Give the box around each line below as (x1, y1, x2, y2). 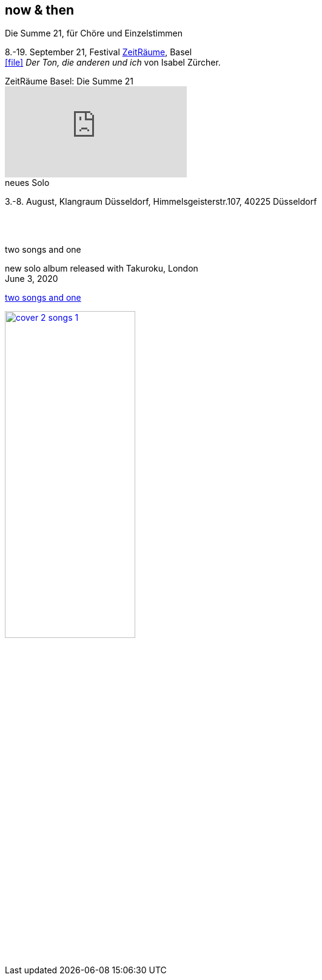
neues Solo (5, 177, 50, 188)
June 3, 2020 (5, 273, 58, 284)
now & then (5, 2, 74, 18)
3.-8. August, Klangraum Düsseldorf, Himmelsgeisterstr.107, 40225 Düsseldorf (5, 196, 317, 207)
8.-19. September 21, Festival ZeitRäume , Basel (5, 47, 192, 58)
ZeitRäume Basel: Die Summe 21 (5, 76, 134, 87)
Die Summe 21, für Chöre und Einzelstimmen (5, 28, 183, 39)
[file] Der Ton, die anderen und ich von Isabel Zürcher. (5, 57, 221, 68)
